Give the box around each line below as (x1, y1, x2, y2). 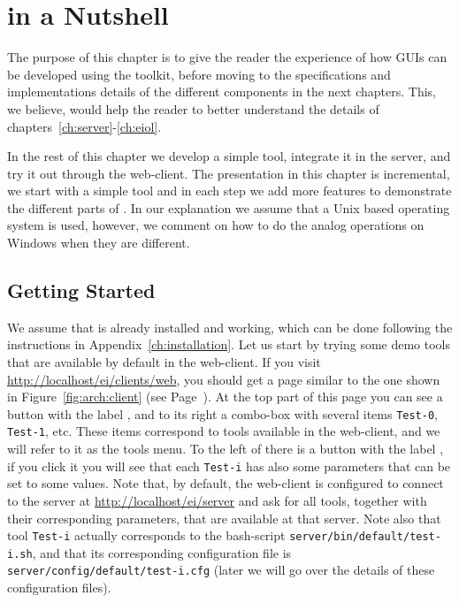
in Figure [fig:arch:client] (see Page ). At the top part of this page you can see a (7, 387, 443, 406)
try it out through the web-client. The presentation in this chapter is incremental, (7, 164, 450, 182)
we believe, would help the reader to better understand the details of (7, 99, 379, 118)
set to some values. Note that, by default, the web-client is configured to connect (7, 474, 444, 492)
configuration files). (7, 578, 111, 597)
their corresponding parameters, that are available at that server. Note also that (7, 508, 441, 527)
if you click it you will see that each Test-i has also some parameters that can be (7, 456, 451, 475)
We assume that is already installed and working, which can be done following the (7, 317, 453, 336)
